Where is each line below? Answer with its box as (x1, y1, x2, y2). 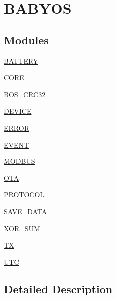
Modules (4, 32, 49, 47)
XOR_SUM (4, 223, 40, 233)
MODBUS (4, 156, 35, 166)
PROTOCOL (4, 189, 45, 200)
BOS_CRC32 (4, 89, 46, 99)
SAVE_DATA (4, 206, 47, 216)
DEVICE (4, 106, 32, 116)
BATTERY (4, 55, 38, 66)
